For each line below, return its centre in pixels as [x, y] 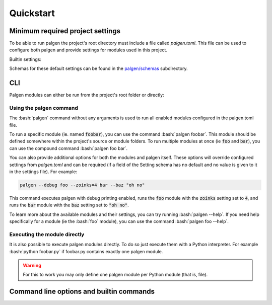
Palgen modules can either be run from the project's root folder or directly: [87, 95]
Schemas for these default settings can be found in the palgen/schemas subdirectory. [98, 68]
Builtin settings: [25, 59]
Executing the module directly [47, 234]
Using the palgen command [44, 108]
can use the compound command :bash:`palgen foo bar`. [69, 148]
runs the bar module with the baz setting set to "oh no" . [69, 205]
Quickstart [32, 13]
